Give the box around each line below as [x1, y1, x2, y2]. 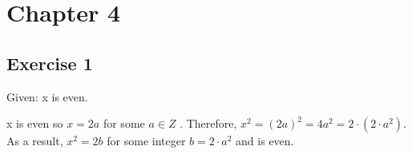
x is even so [6, 115, 63, 132]
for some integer [107, 132, 186, 149]
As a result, [6, 132, 63, 149]
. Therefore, [180, 115, 237, 132]
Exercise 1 [6, 50, 93, 75]
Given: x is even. [6, 88, 88, 105]
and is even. [236, 132, 294, 149]
